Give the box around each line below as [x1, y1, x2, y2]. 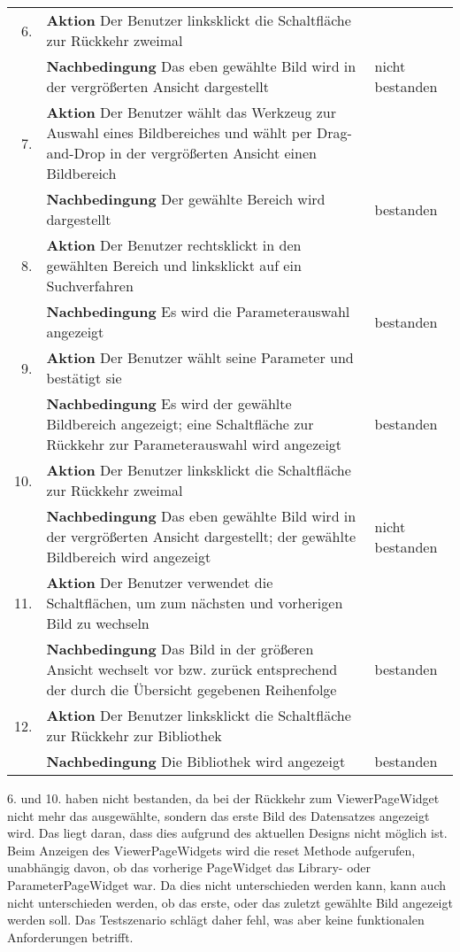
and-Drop [46, 143, 105, 163]
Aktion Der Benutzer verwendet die [46, 572, 273, 592]
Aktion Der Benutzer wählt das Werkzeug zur [46, 102, 336, 122]
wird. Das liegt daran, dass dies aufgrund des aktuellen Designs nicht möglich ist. [7, 824, 448, 842]
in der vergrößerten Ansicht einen [110, 143, 317, 163]
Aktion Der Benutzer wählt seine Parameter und [46, 347, 354, 368]
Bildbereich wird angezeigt [46, 546, 211, 567]
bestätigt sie [46, 368, 122, 388]
